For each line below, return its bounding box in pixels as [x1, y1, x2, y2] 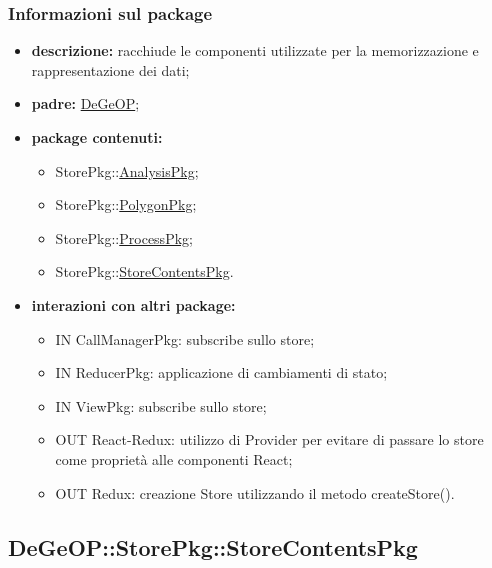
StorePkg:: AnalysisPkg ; [55, 160, 199, 181]
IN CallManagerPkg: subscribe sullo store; [55, 328, 315, 349]
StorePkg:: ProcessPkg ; [55, 227, 193, 248]
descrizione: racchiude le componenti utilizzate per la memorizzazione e [31, 40, 479, 61]
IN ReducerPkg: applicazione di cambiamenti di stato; [55, 362, 388, 383]
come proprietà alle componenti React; [55, 448, 293, 469]
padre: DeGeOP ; [31, 93, 140, 114]
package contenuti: [31, 127, 163, 147]
